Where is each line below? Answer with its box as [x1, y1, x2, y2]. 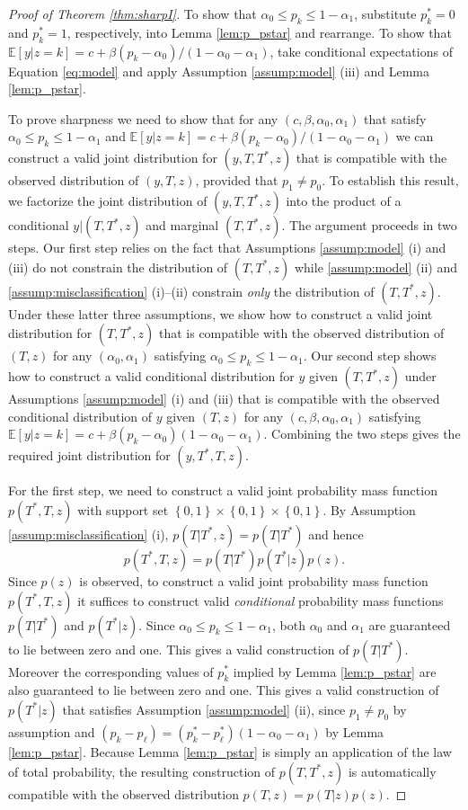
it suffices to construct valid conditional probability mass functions [77, 591, 444, 610]
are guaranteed [368, 615, 451, 634]
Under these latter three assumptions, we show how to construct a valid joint [8, 304, 433, 323]
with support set [77, 500, 169, 519]
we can [395, 127, 434, 146]
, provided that [195, 171, 278, 190]
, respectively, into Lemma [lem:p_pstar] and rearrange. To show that [66, 22, 452, 41]
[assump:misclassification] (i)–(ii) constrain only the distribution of [8, 281, 375, 300]
